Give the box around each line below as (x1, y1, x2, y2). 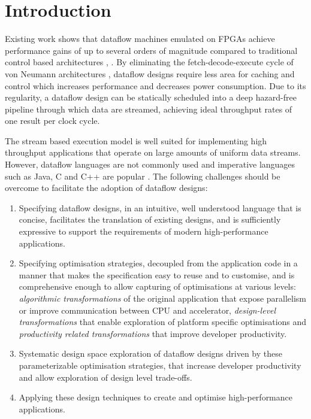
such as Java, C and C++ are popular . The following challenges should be (5, 169, 280, 182)
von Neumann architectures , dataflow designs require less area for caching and (5, 67, 295, 80)
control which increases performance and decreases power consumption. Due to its (5, 79, 306, 92)
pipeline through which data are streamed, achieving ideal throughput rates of (5, 102, 292, 115)
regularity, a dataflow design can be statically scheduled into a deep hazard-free (5, 91, 297, 104)
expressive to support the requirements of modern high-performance (19, 225, 268, 238)
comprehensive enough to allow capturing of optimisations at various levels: (19, 280, 296, 293)
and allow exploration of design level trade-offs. (19, 371, 192, 383)
